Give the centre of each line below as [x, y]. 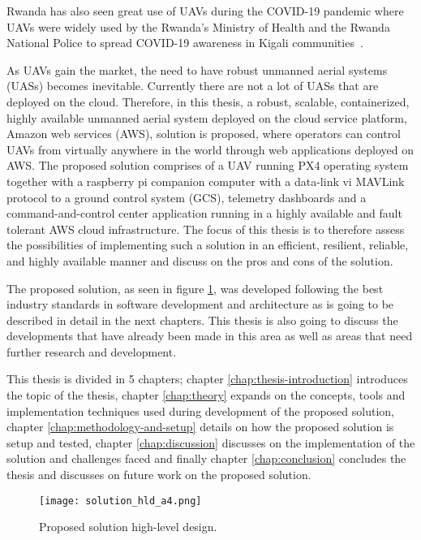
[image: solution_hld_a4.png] [120, 501]
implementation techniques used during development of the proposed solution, [200, 410]
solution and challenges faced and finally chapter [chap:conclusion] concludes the [206, 458]
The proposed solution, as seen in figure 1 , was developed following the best [195, 288]
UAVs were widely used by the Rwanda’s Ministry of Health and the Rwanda [198, 26]
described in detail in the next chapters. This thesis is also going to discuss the [202, 320]
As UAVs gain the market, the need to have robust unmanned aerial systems [197, 69]
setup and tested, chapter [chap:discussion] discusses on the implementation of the [211, 442]
